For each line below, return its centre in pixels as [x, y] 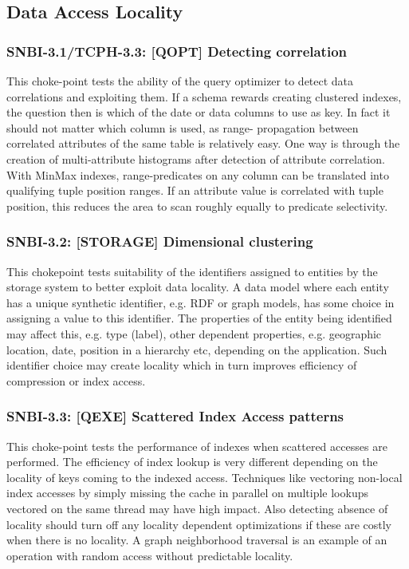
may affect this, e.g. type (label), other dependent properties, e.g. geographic [194, 333]
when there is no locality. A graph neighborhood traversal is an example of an [197, 540]
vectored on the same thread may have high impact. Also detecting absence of [197, 508]
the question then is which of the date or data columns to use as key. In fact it [199, 112]
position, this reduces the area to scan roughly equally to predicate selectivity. [197, 205]
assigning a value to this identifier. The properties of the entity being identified [199, 318]
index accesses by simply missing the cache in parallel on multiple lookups [187, 493]
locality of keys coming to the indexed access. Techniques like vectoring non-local [204, 477]
